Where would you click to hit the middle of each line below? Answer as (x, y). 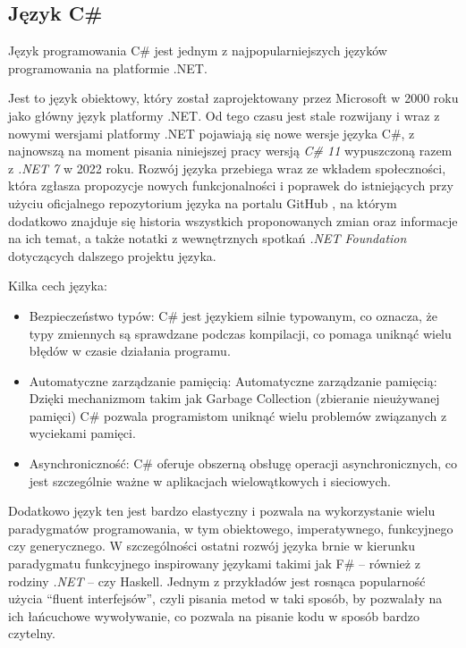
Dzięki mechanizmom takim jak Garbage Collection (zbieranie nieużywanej (234, 398)
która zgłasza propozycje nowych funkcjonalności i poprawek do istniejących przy (231, 185)
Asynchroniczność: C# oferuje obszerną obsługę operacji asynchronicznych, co (243, 463)
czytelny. (32, 633)
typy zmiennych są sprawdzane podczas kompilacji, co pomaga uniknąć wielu (240, 333)
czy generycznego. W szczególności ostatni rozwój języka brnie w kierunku (212, 546)
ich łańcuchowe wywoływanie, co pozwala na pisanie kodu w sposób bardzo (214, 615)
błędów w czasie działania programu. (130, 351)
